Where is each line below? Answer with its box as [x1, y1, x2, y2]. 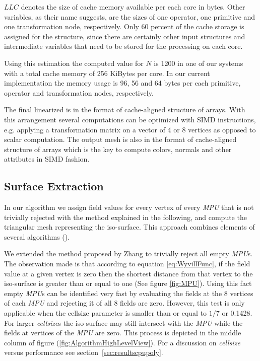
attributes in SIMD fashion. [4, 154, 90, 164]
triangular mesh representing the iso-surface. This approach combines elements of [4, 222, 255, 232]
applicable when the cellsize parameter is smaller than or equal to [4, 308, 207, 318]
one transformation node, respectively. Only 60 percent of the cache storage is [4, 21, 244, 32]
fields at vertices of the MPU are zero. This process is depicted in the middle [4, 327, 241, 338]
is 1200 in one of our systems [154, 57, 243, 68]
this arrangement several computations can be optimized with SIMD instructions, [4, 114, 256, 124]
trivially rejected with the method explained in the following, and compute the [4, 211, 247, 222]
